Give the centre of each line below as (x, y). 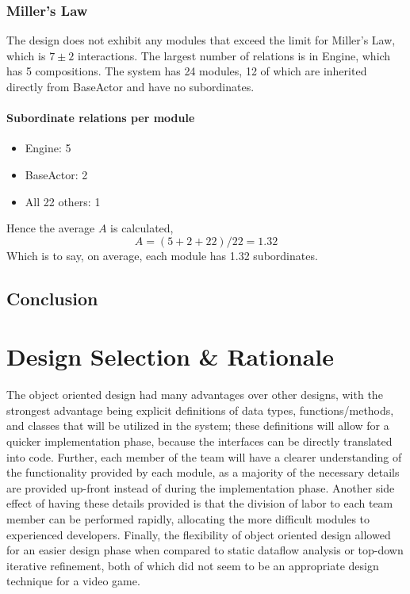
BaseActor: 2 (56, 174)
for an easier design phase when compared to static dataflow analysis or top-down (205, 550)
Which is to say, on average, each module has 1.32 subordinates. (162, 255)
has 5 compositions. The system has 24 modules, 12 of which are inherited (187, 71)
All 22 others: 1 (63, 201)
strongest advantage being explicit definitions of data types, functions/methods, (200, 410)
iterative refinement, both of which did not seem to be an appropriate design (193, 565)
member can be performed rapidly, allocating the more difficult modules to (188, 519)
